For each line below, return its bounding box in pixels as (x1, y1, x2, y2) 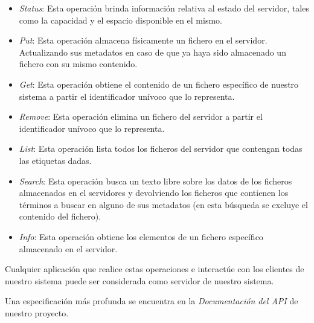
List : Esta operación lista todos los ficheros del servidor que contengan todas (19, 142, 303, 155)
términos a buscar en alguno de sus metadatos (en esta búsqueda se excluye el (19, 198, 308, 210)
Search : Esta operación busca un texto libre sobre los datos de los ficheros (19, 174, 292, 187)
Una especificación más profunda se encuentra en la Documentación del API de (5, 295, 298, 307)
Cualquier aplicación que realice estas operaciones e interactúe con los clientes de (5, 263, 304, 275)
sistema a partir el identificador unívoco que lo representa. (19, 90, 235, 102)
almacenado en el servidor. (19, 242, 118, 255)
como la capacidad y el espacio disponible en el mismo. (19, 13, 222, 26)
